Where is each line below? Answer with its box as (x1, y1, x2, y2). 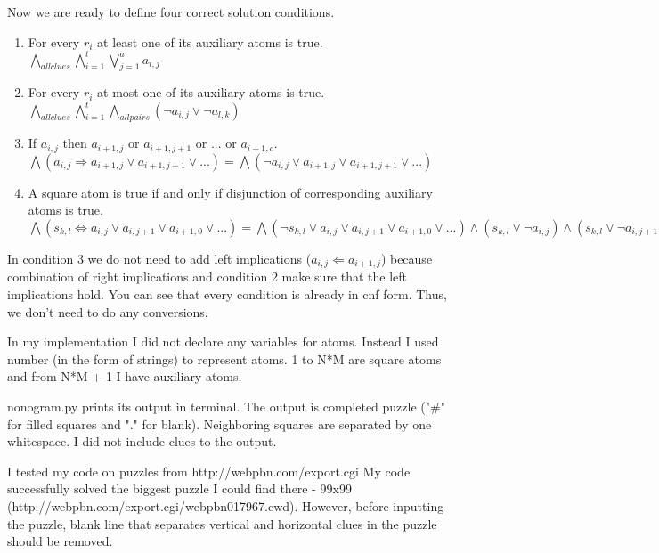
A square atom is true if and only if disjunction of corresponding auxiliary (28, 183, 433, 201)
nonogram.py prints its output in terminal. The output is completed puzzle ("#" (7, 397, 445, 416)
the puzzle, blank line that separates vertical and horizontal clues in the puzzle (7, 514, 437, 533)
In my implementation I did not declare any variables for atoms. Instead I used (7, 332, 439, 351)
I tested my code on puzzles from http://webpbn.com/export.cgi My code (7, 461, 411, 480)
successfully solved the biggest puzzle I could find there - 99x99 (7, 479, 352, 498)
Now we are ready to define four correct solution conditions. (7, 3, 335, 20)
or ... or (195, 134, 237, 152)
